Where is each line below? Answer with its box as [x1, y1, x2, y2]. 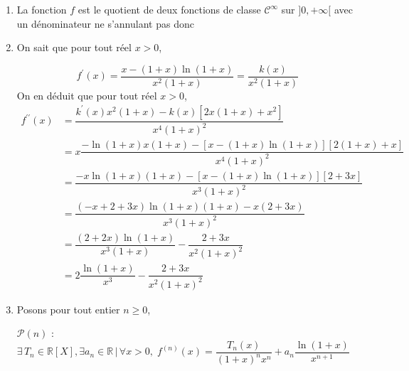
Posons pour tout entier [16, 301, 120, 316]
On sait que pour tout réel [16, 40, 132, 55]
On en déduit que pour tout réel [16, 87, 157, 102]
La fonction [16, 2, 67, 16]
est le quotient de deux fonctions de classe [78, 2, 261, 16]
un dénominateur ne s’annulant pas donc [16, 16, 194, 31]
